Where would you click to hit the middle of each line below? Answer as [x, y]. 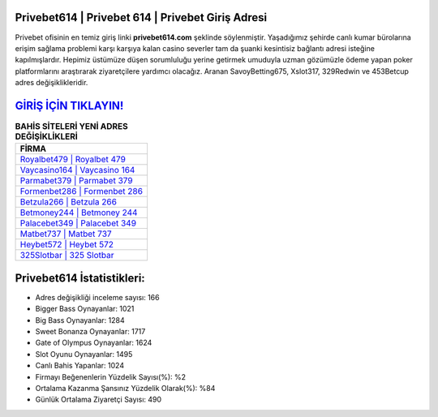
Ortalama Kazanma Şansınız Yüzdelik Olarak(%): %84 [125, 388]
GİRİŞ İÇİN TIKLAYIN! [69, 105]
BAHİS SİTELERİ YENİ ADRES [72, 127]
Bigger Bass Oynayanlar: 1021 [85, 309]
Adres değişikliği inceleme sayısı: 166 [97, 297]
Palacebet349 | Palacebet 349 [78, 223]
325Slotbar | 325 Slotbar [67, 256]
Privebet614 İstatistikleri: [80, 278]
